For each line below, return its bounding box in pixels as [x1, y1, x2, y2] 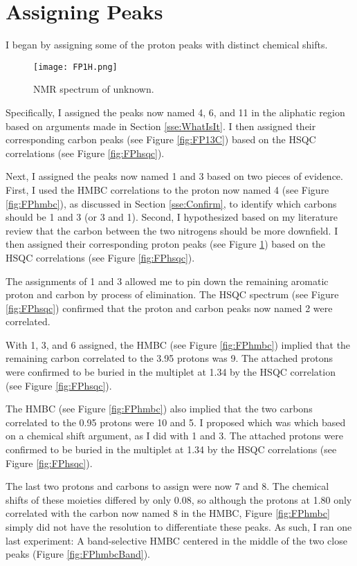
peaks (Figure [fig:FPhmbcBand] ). [6, 547, 150, 561]
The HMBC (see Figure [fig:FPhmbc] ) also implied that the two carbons [6, 401, 313, 416]
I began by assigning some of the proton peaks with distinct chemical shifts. [6, 37, 328, 52]
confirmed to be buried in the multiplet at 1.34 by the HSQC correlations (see [6, 442, 337, 457]
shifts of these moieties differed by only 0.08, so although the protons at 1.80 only [6, 492, 352, 506]
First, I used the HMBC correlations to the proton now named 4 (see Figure [6, 182, 329, 197]
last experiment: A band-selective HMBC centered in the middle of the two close [6, 533, 347, 547]
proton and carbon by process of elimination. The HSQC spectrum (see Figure [6, 287, 339, 302]
